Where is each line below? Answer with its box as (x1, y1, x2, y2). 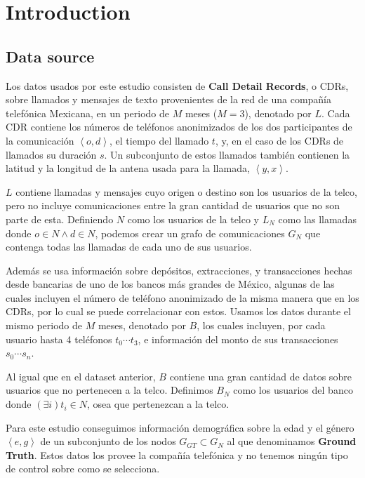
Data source (6, 45, 95, 67)
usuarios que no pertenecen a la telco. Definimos (6, 383, 213, 397)
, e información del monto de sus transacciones (138, 331, 338, 346)
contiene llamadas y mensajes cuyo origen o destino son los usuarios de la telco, (15, 184, 357, 199)
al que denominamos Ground (227, 434, 357, 449)
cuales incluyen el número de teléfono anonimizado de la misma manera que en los (6, 290, 359, 305)
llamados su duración (6, 147, 97, 161)
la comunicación (6, 133, 74, 147)
